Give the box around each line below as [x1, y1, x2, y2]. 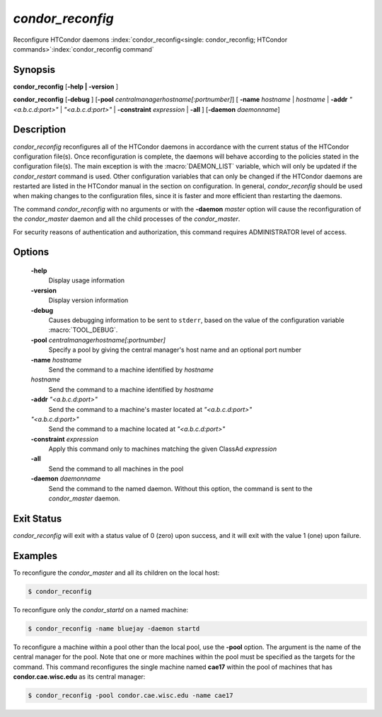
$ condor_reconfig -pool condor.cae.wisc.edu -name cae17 [28, 691, 233, 699]
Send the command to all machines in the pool [48, 464, 184, 473]
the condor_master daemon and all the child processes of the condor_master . [13, 214, 241, 223]
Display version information [48, 296, 129, 304]
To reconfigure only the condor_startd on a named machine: [13, 605, 189, 614]
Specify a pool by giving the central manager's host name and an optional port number [48, 345, 302, 354]
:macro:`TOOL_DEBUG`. [48, 326, 118, 334]
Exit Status [13, 512, 62, 524]
